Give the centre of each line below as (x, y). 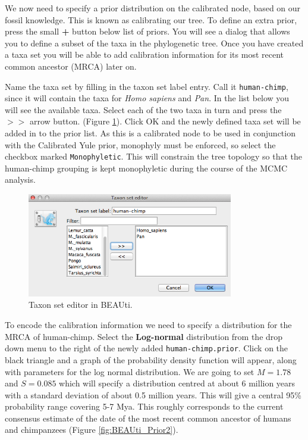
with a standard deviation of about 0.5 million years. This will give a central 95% (153, 394)
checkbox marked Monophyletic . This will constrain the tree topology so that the (154, 156)
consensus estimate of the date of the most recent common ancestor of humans (148, 418)
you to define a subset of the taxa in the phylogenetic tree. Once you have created (154, 43)
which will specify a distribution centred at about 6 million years (177, 383)
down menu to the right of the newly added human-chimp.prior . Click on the (147, 348)
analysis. (20, 180)
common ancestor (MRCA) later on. (71, 66)
